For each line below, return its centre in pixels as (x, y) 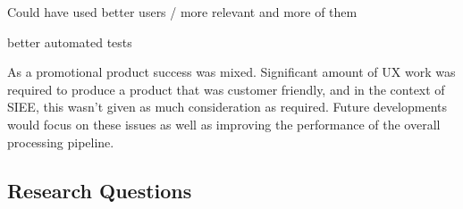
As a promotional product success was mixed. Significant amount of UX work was (231, 72)
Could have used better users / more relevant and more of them (182, 12)
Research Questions (100, 190)
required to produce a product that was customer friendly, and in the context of (226, 89)
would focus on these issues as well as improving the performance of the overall (224, 124)
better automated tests (70, 42)
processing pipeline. (61, 142)
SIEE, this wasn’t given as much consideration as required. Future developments (227, 107)
